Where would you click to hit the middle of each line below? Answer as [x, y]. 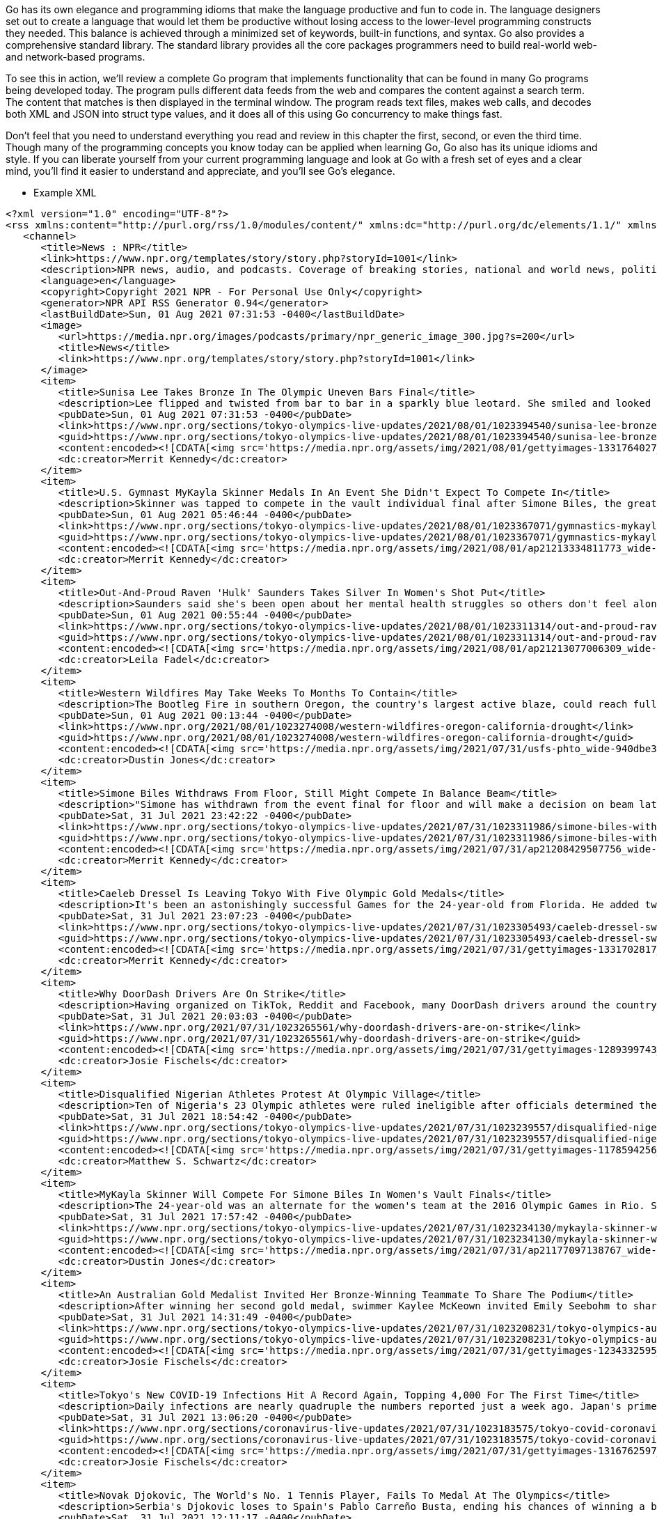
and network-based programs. [76, 57]
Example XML [65, 193]
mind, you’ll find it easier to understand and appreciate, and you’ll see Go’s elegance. [200, 171]
